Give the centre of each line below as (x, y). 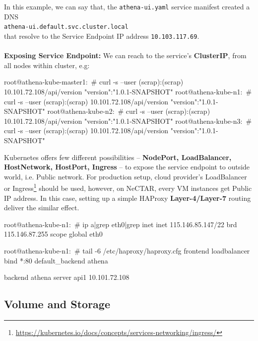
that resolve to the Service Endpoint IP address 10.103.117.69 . (102, 36)
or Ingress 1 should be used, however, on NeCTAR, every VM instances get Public (128, 187)
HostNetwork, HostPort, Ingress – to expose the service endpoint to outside (127, 167)
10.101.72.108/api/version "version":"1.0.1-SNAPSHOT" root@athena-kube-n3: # (128, 121)
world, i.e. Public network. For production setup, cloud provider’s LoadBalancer (126, 176)
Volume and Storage (57, 304)
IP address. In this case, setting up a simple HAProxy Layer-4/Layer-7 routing (128, 198)
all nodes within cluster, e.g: (47, 65)
